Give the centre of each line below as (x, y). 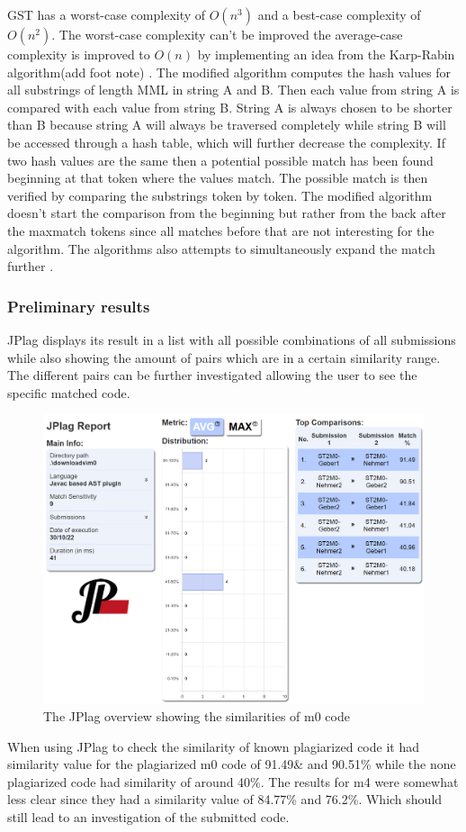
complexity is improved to (79, 54)
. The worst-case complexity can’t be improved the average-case (227, 34)
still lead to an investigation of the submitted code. (148, 817)
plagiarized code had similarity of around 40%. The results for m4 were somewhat (233, 781)
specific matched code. (69, 392)
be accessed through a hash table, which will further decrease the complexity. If (226, 142)
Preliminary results (79, 306)
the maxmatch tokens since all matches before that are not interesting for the (221, 230)
